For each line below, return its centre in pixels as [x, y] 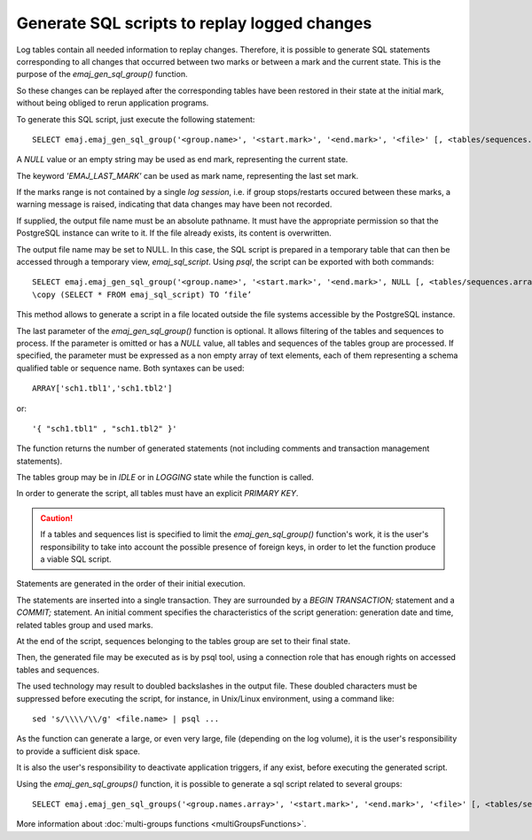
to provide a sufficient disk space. [78, 751]
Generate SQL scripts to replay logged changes [194, 23]
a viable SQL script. [76, 559]
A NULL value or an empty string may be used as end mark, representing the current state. [182, 159]
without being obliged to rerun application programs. [113, 103]
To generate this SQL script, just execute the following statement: [136, 119]
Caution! [57, 517]
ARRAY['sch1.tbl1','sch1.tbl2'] [102, 389]
